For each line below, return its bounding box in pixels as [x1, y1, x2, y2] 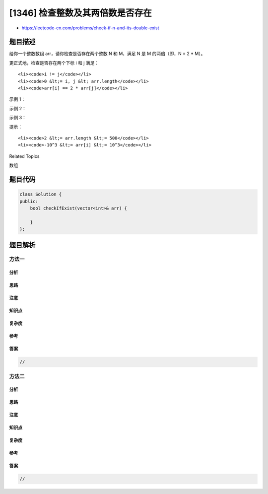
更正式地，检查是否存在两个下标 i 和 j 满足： [9, 60, 99, 66]
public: [19, 199, 38, 204]
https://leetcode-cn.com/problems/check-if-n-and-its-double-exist [21, 25, 159, 31]
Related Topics [9, 153, 40, 159]
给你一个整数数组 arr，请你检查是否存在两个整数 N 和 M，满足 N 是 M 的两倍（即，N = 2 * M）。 [9, 51, 205, 57]
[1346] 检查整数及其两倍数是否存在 [9, 7, 152, 18]
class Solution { [19, 192, 62, 197]
